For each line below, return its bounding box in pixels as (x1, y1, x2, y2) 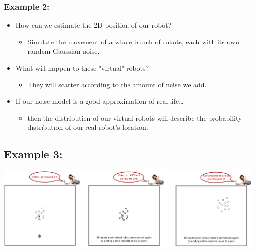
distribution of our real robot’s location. (27, 122, 148, 132)
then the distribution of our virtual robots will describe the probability (27, 112, 242, 123)
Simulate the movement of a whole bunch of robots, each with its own (27, 36, 239, 46)
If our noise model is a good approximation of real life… (15, 96, 184, 106)
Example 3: (4, 146, 63, 162)
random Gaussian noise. (27, 46, 100, 56)
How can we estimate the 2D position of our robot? (15, 20, 171, 30)
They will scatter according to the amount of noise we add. (27, 79, 207, 89)
